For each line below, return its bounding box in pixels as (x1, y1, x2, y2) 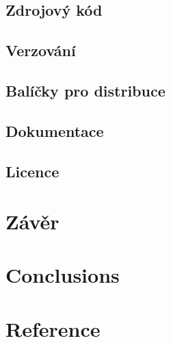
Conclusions (5, 261, 120, 289)
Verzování (5, 40, 76, 61)
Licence (5, 160, 60, 181)
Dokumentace (5, 120, 104, 141)
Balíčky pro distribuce (5, 79, 166, 101)
